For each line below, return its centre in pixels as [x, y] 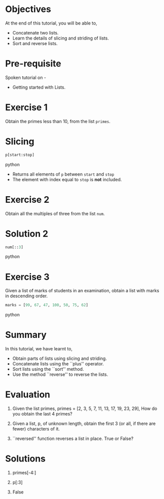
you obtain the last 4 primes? [42, 414]
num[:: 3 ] [14, 247]
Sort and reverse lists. [35, 43]
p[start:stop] [20, 155]
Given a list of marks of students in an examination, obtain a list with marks [82, 291]
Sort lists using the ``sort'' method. [48, 369]
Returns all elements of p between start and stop [63, 174]
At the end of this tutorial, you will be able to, [51, 23]
